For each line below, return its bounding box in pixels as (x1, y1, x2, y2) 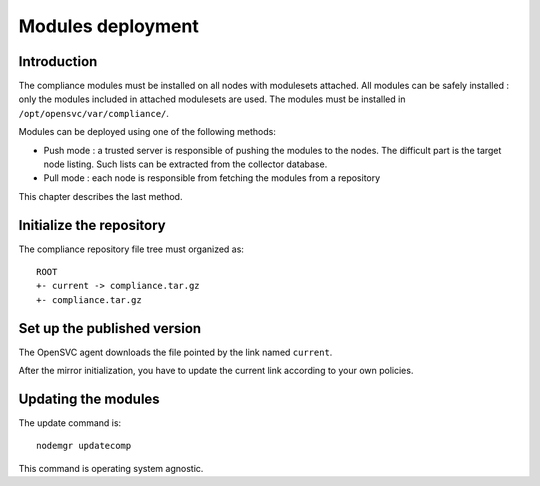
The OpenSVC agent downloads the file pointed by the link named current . (18, 346, 333, 358)
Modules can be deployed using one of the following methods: (18, 126, 277, 138)
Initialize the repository (18, 216, 167, 234)
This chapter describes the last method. (18, 190, 183, 202)
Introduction (18, 53, 98, 70)
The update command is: (18, 417, 122, 429)
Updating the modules (18, 390, 160, 407)
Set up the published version (18, 320, 202, 337)
